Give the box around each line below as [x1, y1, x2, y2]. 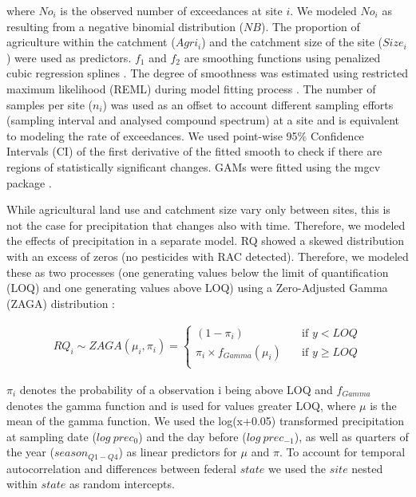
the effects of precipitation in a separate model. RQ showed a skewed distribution [6, 232, 405, 249]
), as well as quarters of [294, 428, 409, 444]
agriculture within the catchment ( [6, 34, 176, 50]
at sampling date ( [6, 428, 97, 444]
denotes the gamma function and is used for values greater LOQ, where [6, 396, 356, 413]
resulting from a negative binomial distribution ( [6, 18, 244, 34]
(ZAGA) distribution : [6, 294, 115, 311]
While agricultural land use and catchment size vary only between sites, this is [6, 201, 390, 218]
